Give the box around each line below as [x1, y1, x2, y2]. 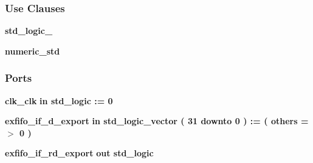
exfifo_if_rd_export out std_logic [5, 147, 154, 159]
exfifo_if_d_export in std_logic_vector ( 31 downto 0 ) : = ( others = [5, 115, 309, 127]
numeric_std [5, 44, 60, 57]
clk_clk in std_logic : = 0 [5, 94, 113, 107]
